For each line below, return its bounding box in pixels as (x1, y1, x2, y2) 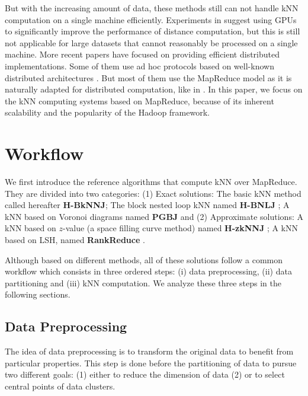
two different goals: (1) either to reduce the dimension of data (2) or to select (5, 368, 285, 381)
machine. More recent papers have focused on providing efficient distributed (5, 48, 280, 60)
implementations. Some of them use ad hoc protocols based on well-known (5, 59, 274, 72)
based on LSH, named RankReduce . (5, 234, 145, 246)
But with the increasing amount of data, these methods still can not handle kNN (5, 2, 299, 14)
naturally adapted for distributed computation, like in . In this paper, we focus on (5, 83, 303, 95)
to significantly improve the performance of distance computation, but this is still (5, 25, 300, 37)
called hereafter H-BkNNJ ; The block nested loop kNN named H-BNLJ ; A (5, 199, 290, 211)
